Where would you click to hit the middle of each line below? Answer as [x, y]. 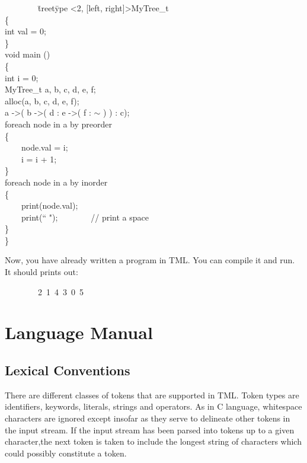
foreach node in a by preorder [59, 124]
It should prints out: [41, 272]
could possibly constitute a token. [66, 453]
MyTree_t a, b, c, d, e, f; [50, 89]
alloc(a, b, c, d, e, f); [42, 100]
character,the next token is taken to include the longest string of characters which [153, 441]
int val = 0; [25, 31]
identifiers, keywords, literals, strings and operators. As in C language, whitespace [153, 406]
